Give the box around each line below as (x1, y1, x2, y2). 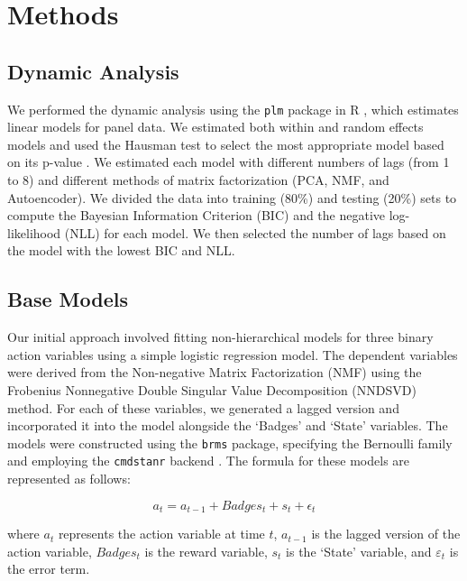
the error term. (7, 559, 90, 578)
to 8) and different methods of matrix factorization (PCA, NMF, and (7, 171, 389, 189)
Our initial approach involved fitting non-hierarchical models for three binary (7, 327, 434, 346)
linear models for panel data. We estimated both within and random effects (7, 117, 424, 136)
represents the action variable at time (58, 524, 265, 543)
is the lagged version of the (311, 524, 461, 543)
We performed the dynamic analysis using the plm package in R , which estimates (7, 99, 459, 118)
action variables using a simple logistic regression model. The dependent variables (7, 345, 458, 364)
